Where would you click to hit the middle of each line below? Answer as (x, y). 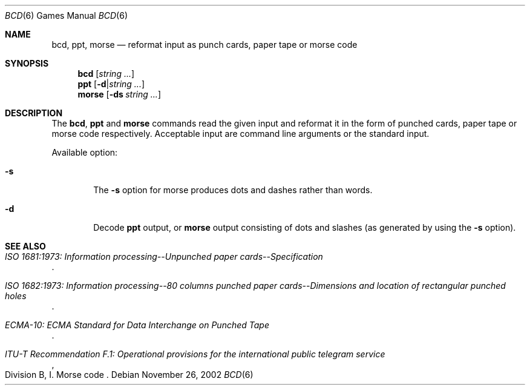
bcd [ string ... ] (106, 74)
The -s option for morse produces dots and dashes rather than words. (233, 190)
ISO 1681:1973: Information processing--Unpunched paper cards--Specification (164, 256)
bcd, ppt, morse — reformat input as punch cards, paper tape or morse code (204, 45)
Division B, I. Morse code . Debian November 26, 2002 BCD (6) (129, 375)
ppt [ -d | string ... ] (111, 84)
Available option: (85, 152)
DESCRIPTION (34, 113)
